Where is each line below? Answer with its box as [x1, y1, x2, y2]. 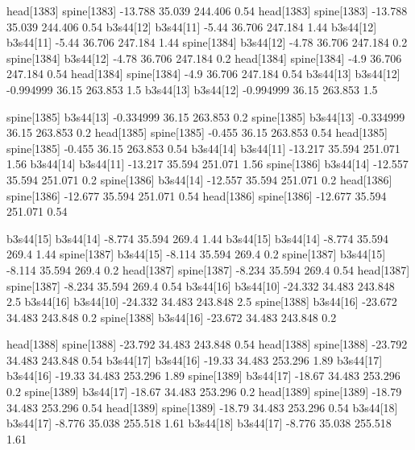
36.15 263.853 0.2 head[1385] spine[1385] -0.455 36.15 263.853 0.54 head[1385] [6, 124, 388, 141]
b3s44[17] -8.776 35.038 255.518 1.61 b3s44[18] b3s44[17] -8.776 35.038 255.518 [6, 415, 392, 431]
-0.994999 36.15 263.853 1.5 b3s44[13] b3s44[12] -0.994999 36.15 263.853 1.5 [6, 81, 378, 97]
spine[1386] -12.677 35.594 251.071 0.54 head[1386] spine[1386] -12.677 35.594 [6, 187, 387, 204]
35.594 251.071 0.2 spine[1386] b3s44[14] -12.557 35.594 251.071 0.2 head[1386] [6, 171, 392, 188]
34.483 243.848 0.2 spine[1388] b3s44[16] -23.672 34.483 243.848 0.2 [6, 308, 337, 325]
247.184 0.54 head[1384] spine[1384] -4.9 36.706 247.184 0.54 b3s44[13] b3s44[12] [6, 65, 400, 82]
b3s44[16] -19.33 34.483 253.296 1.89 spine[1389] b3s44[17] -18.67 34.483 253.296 [6, 367, 400, 384]
